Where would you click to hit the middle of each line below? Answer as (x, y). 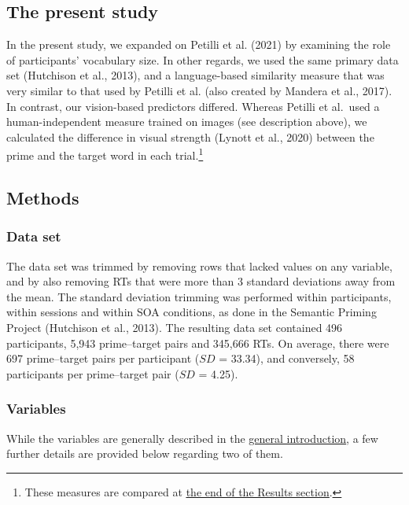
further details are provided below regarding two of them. (145, 453)
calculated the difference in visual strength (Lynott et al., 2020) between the (190, 136)
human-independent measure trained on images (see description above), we (187, 122)
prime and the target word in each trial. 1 (105, 154)
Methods (43, 197)
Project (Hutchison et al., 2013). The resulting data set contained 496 (175, 327)
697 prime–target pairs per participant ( (103, 358)
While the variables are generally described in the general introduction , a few (192, 438)
